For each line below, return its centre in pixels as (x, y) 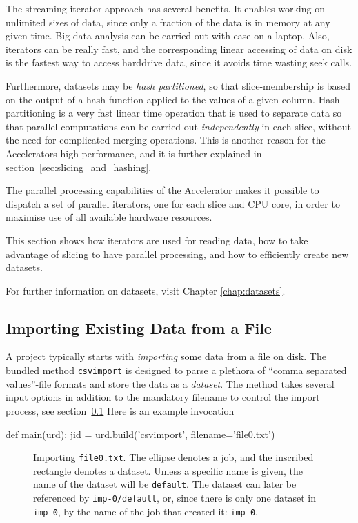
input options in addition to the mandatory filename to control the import (163, 397)
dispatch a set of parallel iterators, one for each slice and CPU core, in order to (173, 203)
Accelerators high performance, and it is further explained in (134, 153)
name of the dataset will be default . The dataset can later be (165, 484)
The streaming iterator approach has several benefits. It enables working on (165, 8)
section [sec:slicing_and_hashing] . (79, 167)
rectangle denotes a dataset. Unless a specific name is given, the (168, 470)
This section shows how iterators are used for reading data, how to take (157, 240)
